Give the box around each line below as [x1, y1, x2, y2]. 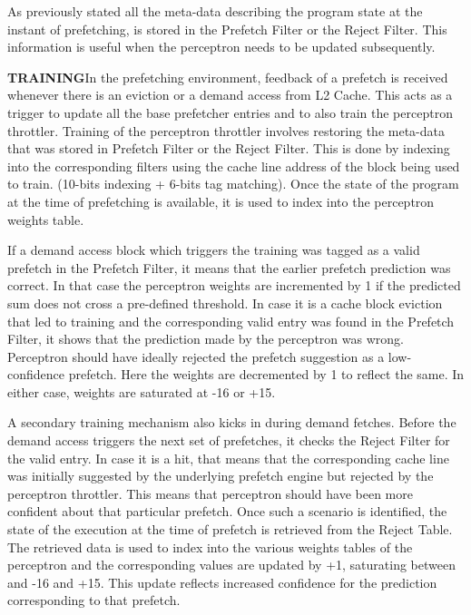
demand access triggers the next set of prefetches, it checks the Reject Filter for [7, 431, 450, 450]
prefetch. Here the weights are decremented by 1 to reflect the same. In [68, 365, 465, 384]
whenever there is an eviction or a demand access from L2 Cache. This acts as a [7, 85, 453, 104]
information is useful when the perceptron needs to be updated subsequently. [7, 37, 436, 56]
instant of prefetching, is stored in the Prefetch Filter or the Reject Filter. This [7, 19, 447, 38]
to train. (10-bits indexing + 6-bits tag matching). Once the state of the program [7, 174, 459, 193]
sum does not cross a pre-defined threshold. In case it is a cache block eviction [7, 293, 443, 312]
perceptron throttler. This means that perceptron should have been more [7, 483, 413, 503]
